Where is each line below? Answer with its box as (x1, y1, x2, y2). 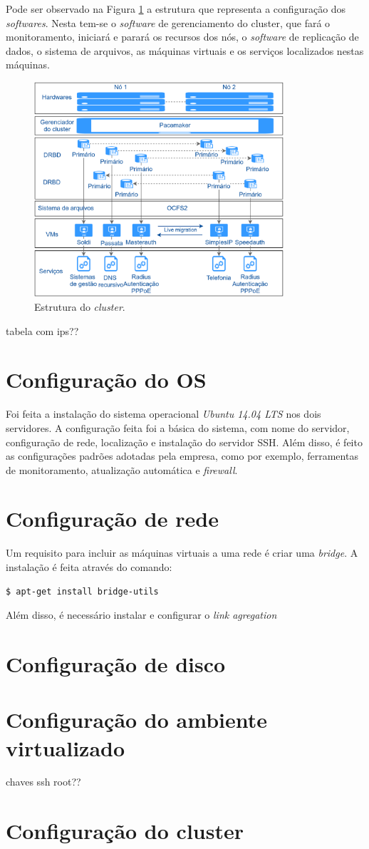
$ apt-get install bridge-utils (6, 586, 159, 597)
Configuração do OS (6, 365, 207, 394)
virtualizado (6, 733, 125, 762)
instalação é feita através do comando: (6, 560, 172, 575)
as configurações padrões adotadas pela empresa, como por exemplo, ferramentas (6, 448, 358, 463)
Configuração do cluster (6, 816, 244, 845)
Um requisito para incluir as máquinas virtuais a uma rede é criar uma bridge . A (6, 545, 358, 560)
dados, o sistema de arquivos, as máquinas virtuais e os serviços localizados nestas (6, 43, 364, 58)
